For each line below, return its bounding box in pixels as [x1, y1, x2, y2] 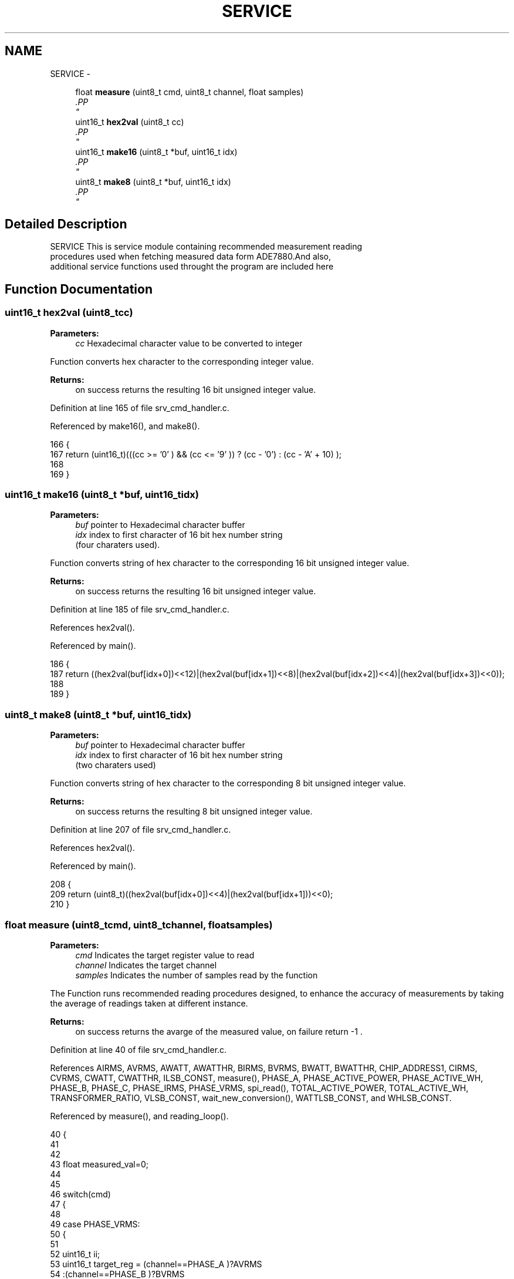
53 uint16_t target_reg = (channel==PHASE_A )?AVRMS [50, 1258, 262, 1269]
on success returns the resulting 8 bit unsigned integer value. [75, 806, 313, 817]
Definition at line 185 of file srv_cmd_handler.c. [50, 604, 229, 615]
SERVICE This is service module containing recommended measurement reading [50, 241, 363, 252]
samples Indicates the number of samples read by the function [75, 970, 318, 980]
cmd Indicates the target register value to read [75, 950, 255, 960]
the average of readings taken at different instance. [50, 998, 248, 1008]
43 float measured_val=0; [50, 1159, 149, 1169]
